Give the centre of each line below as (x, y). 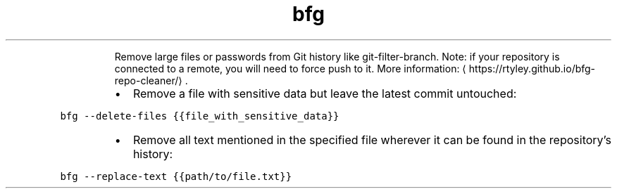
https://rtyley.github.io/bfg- (532, 68)
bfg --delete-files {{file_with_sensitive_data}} (200, 116)
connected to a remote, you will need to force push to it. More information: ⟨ (290, 68)
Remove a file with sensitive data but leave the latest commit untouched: (325, 93)
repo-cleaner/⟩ (148, 80)
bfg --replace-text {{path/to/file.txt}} (176, 176)
